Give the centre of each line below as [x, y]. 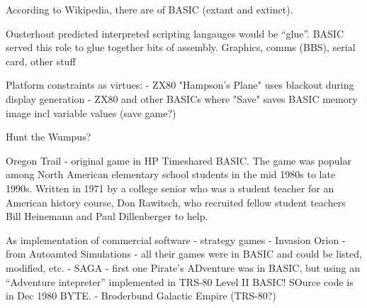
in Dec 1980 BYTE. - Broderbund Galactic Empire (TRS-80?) [141, 296]
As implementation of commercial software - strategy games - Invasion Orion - [176, 240]
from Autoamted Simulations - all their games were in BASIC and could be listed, [184, 254]
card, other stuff [41, 61]
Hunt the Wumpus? [49, 137]
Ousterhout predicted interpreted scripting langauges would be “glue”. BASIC [175, 33]
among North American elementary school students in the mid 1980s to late [171, 174]
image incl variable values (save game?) [91, 112]
